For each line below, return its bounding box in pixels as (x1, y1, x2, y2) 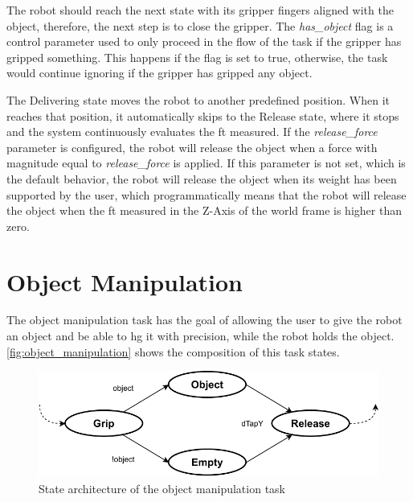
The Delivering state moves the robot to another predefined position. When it (6, 91, 390, 108)
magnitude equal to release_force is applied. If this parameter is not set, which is (6, 154, 406, 171)
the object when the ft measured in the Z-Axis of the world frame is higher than (6, 202, 402, 219)
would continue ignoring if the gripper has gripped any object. (6, 64, 313, 81)
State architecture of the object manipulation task (39, 479, 286, 496)
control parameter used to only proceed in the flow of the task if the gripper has (6, 33, 402, 50)
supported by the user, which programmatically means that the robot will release (6, 186, 407, 203)
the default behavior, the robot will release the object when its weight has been (6, 170, 397, 187)
